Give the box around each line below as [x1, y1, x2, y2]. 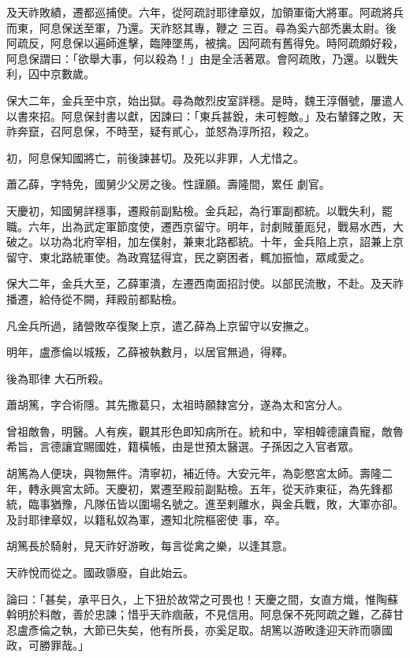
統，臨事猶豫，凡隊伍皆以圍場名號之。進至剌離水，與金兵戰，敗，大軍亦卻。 [6, 496, 404, 512]
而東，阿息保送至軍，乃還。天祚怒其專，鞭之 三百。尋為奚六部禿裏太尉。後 [6, 19, 397, 35]
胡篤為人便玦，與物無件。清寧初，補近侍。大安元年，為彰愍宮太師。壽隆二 [6, 465, 393, 481]
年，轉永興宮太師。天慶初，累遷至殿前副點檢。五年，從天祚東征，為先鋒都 [6, 480, 393, 496]
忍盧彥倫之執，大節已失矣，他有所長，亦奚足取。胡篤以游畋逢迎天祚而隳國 [6, 621, 393, 638]
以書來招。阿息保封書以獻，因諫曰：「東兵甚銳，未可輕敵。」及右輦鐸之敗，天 [6, 107, 404, 124]
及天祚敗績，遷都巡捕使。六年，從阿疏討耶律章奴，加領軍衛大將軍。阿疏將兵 [6, 4, 404, 20]
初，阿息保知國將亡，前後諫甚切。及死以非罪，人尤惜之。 [6, 149, 304, 165]
